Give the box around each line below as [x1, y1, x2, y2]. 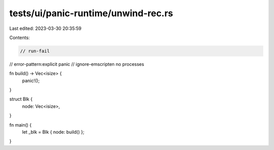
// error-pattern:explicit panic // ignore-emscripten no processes [9, 61, 145, 67]
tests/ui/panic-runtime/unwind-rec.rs [9, 8, 174, 19]
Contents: [9, 34, 30, 41]
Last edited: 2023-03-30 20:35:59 [9, 25, 82, 31]
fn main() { [9, 122, 32, 128]
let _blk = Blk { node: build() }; [22, 129, 85, 135]
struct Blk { [9, 96, 33, 102]
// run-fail [20, 48, 50, 54]
